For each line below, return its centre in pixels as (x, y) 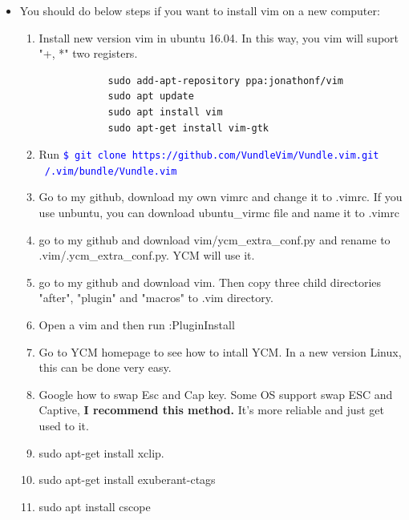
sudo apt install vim (165, 112)
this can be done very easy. (105, 367)
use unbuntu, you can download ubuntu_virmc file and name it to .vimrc (219, 213)
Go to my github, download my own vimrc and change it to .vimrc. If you (221, 197)
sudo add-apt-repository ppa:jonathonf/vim (226, 81)
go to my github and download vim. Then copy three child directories (210, 282)
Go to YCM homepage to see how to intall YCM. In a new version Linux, (220, 351)
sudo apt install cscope (95, 506)
